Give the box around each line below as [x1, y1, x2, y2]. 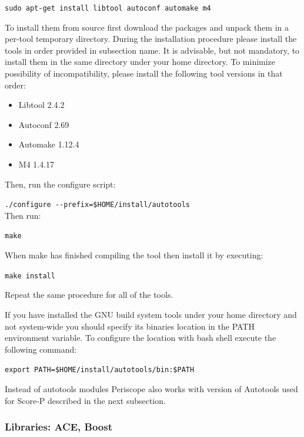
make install [5, 271, 55, 280]
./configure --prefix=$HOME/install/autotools [5, 201, 190, 209]
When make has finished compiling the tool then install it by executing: [5, 249, 263, 261]
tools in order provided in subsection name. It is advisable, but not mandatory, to [5, 44, 300, 56]
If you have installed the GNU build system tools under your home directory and [5, 308, 297, 320]
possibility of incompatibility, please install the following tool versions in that [5, 67, 283, 80]
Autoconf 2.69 [18, 118, 69, 130]
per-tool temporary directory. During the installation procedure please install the [5, 32, 297, 45]
